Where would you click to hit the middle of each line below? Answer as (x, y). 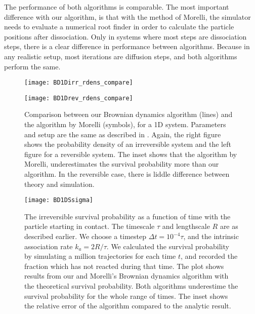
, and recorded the (209, 256)
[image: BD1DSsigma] (59, 200)
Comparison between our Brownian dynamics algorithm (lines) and (129, 114)
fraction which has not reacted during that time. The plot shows (124, 266)
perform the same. (32, 66)
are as (229, 226)
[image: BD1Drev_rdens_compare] (79, 98)
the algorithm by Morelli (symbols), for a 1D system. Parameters (125, 124)
